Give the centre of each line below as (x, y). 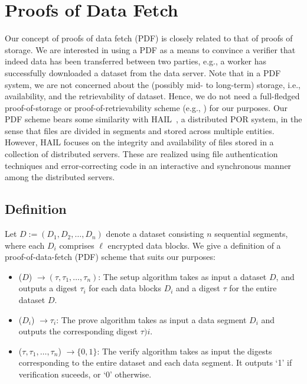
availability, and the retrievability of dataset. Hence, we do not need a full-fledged (152, 96)
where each (25, 245)
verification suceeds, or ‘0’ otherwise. (85, 374)
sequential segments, (251, 234)
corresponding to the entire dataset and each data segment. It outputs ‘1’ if (155, 362)
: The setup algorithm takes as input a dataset (182, 276)
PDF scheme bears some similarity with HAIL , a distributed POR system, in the (153, 119)
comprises (77, 245)
